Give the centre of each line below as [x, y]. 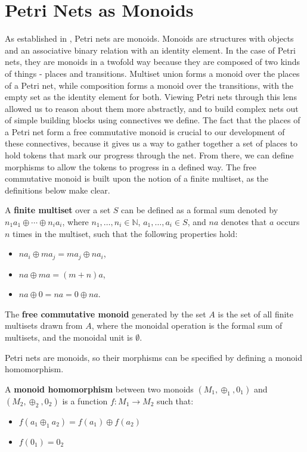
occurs [288, 222]
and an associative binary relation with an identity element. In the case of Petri [150, 50]
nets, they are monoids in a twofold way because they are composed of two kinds [153, 62]
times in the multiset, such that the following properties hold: [125, 233]
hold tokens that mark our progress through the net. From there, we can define [149, 155]
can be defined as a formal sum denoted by [200, 210]
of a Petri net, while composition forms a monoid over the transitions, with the [149, 85]
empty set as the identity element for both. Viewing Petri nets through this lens [151, 97]
